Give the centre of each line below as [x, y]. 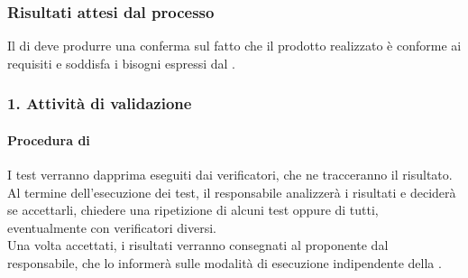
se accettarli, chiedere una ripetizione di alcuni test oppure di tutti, [193, 210]
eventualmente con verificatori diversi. [112, 227]
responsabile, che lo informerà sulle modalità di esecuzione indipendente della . [225, 263]
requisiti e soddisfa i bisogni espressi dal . [122, 63]
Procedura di [49, 139]
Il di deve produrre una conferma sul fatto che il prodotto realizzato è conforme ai [234, 46]
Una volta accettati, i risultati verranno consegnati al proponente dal [198, 245]
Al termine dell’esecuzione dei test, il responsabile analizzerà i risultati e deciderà [232, 192]
